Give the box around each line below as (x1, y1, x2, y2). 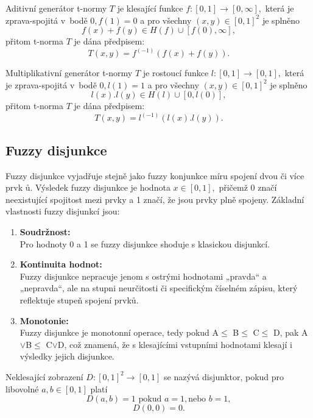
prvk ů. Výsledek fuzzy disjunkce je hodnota (5, 181, 171, 194)
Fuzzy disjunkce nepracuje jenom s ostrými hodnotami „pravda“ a (19, 269, 267, 282)
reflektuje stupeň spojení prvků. (19, 293, 139, 306)
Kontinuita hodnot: (19, 258, 102, 271)
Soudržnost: (19, 225, 71, 238)
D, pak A (273, 326, 308, 339)
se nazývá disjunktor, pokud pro (164, 370, 284, 383)
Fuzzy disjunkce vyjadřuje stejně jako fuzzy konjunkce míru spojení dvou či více (5, 169, 304, 182)
